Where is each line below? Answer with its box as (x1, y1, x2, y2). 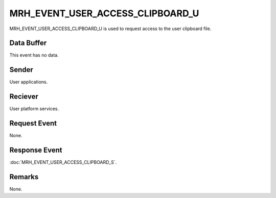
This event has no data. (9, 52, 59, 58)
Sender (9, 65, 33, 74)
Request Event (9, 119, 57, 128)
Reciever (9, 92, 38, 101)
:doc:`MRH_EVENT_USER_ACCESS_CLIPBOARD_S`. (9, 159, 117, 165)
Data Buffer (9, 39, 47, 47)
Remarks (9, 172, 39, 181)
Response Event (9, 145, 62, 154)
